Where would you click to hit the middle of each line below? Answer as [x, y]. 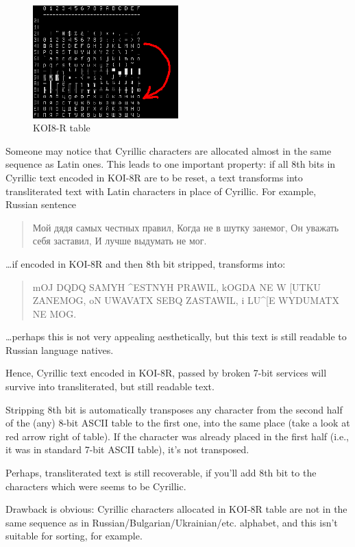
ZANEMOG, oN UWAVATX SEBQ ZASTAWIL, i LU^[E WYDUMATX [186, 300]
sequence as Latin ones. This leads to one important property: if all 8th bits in [171, 164]
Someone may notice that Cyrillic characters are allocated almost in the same [169, 150]
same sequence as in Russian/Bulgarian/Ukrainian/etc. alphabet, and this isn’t [172, 522]
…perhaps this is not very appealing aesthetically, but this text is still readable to [176, 336]
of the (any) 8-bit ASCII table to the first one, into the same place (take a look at [178, 423]
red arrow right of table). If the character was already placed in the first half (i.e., [177, 436]
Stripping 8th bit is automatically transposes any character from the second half [174, 409]
